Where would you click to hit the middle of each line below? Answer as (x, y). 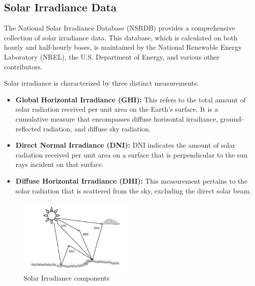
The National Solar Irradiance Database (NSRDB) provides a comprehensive (120, 28)
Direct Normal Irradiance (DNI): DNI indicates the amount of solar (125, 145)
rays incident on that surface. (59, 164)
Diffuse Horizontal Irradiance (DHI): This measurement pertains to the (131, 180)
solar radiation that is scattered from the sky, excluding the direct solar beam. (133, 190)
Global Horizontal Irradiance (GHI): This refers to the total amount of (130, 99)
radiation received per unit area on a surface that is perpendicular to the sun (131, 154)
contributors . (23, 66)
